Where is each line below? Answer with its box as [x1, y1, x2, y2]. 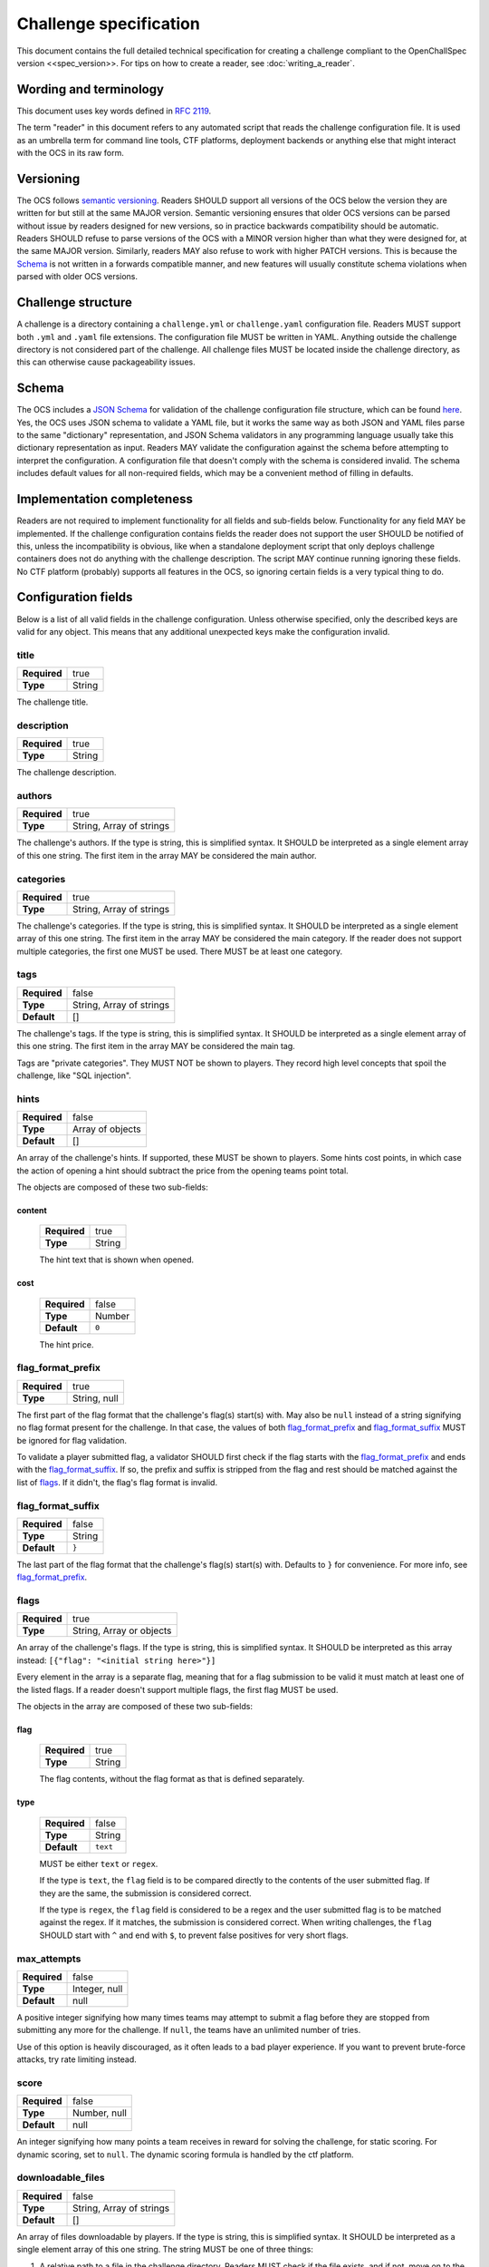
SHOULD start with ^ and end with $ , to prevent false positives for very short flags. [39, 1930, 349, 1941]
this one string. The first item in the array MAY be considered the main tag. [16, 1041, 296, 1052]
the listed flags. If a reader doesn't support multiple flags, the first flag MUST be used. [16, 1684, 339, 1695]
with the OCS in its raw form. [16, 148, 124, 159]
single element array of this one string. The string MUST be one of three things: [16, 2244, 314, 2255]
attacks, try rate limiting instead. [16, 2054, 138, 2065]
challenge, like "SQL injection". [16, 1070, 131, 1081]
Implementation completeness [16, 491, 194, 507]
